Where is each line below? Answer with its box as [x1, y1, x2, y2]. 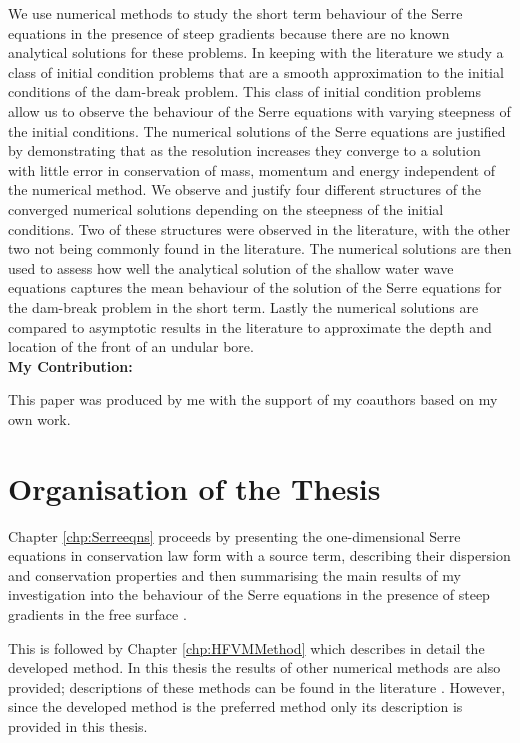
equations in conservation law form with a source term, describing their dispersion [8, 545, 511, 566]
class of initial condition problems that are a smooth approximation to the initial [8, 61, 504, 82]
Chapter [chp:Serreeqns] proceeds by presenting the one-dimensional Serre [8, 525, 461, 546]
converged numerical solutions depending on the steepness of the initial [8, 198, 444, 219]
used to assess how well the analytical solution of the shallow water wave [8, 257, 454, 278]
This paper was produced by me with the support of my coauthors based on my [8, 389, 498, 410]
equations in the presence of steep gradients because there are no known [8, 22, 450, 43]
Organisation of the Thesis [8, 467, 381, 508]
